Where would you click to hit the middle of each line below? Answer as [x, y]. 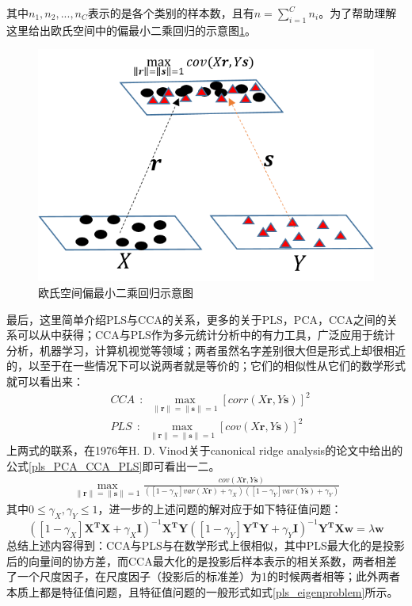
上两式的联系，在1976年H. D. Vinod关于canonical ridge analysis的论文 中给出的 [205, 450]
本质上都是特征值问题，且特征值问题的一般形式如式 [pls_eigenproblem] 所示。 [202, 591]
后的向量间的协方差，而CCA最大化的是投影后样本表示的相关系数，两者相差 [202, 560]
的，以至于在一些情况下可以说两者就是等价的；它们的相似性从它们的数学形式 [206, 366]
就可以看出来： [45, 381]
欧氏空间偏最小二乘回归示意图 [116, 292]
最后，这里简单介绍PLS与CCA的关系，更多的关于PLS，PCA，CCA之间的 [196, 319]
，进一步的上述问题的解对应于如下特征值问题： [220, 508]
